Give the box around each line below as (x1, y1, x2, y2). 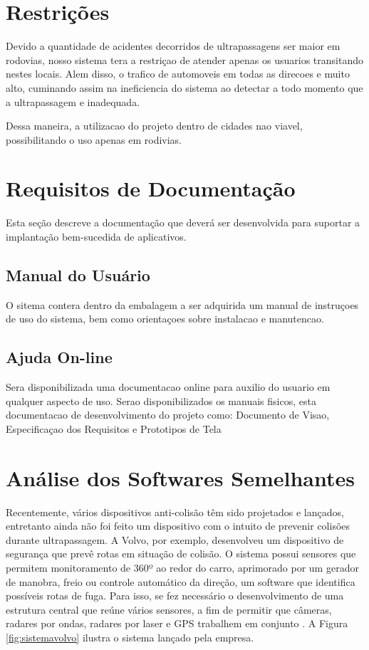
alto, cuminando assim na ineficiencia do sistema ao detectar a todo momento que (6, 80, 363, 95)
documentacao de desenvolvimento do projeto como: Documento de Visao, (6, 407, 330, 422)
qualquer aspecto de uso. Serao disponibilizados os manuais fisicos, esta (6, 393, 316, 408)
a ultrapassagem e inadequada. (6, 94, 140, 109)
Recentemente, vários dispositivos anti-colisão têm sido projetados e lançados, (6, 504, 344, 519)
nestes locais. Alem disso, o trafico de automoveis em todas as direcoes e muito (6, 66, 350, 81)
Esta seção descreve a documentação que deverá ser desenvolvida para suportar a (6, 215, 360, 230)
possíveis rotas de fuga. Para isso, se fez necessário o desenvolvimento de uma (6, 588, 344, 603)
